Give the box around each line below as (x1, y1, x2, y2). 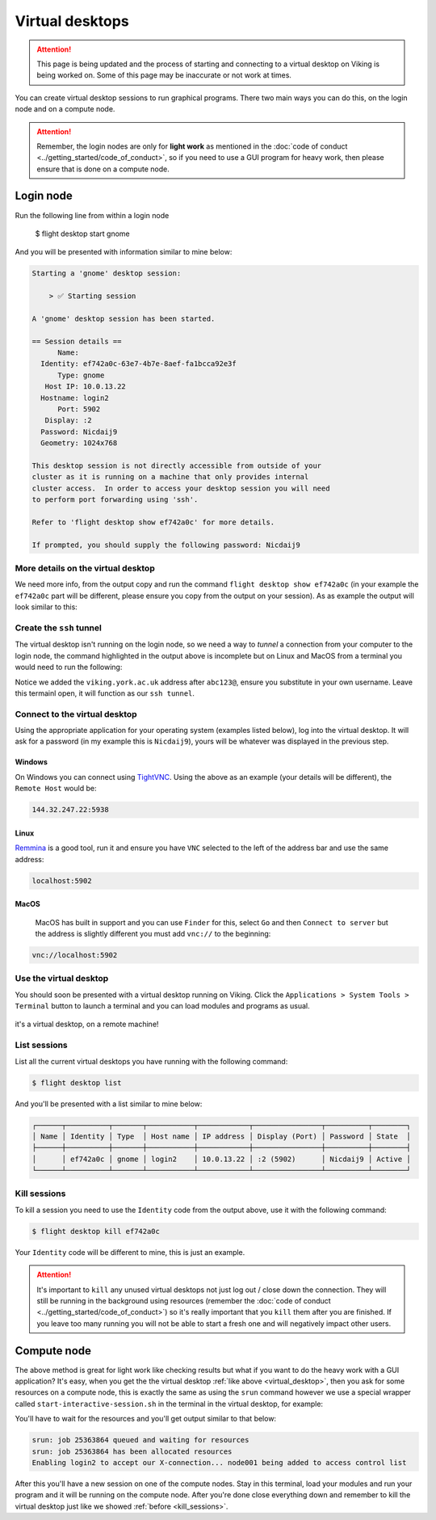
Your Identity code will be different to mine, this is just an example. (15, 1247, 245, 1257)
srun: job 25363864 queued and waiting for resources (31, 1435, 249, 1445)
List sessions (15, 1039, 68, 1051)
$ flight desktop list (31, 1078, 122, 1087)
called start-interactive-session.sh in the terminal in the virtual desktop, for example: (15, 1399, 323, 1408)
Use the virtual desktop (15, 973, 109, 984)
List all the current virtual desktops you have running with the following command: (15, 1056, 288, 1066)
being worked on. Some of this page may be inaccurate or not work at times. (36, 70, 292, 80)
